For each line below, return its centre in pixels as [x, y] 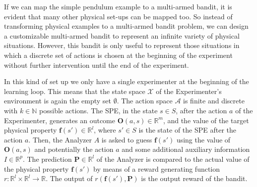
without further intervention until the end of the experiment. [96, 65]
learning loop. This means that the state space [75, 91]
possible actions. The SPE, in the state [98, 110]
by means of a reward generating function [157, 168]
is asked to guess [127, 139]
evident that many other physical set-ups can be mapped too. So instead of [118, 16]
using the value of [203, 139]
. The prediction [47, 159]
